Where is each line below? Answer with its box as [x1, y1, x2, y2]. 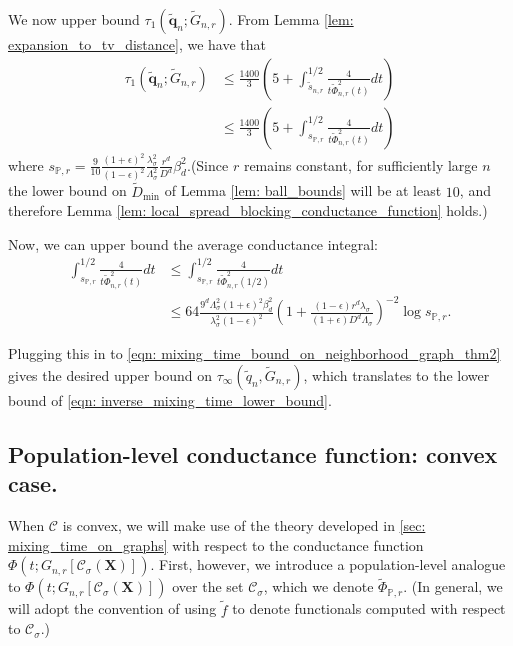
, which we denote [263, 576, 374, 597]
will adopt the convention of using [8, 598, 217, 619]
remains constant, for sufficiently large [243, 154, 478, 175]
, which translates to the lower [303, 364, 490, 385]
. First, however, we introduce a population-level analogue [150, 554, 506, 575]
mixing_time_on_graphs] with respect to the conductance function [8, 534, 424, 555]
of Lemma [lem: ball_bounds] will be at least [164, 180, 442, 201]
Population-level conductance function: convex [8, 438, 498, 469]
